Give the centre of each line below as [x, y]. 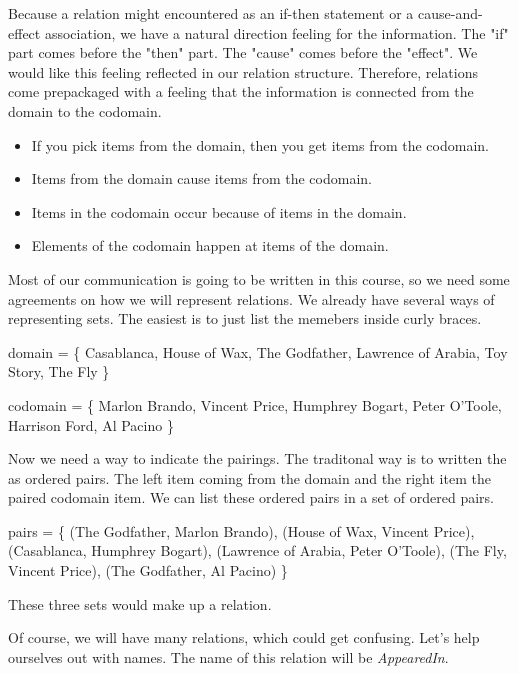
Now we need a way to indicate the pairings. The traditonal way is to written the [257, 458]
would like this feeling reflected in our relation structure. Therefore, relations [243, 71]
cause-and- [450, 13]
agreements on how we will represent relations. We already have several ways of [251, 298]
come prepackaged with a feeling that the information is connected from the [241, 91]
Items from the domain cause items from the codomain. [201, 178]
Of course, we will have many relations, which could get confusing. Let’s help [244, 637]
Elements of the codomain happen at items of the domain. [210, 245]
